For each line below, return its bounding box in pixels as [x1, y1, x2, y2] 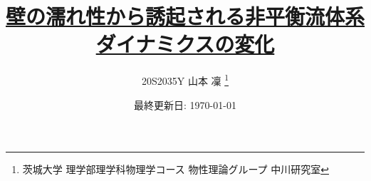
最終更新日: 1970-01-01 [134, 97, 236, 112]
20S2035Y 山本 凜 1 [141, 71, 229, 88]
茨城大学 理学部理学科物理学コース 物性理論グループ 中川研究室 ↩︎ [22, 162, 329, 177]
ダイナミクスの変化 [95, 29, 275, 58]
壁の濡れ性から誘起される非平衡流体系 [6, 1, 365, 31]
